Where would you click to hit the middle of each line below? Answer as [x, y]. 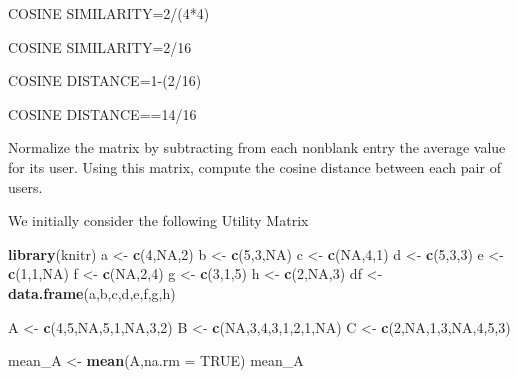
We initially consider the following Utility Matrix [158, 220]
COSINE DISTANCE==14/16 [102, 113]
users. [25, 186]
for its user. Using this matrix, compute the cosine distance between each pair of [254, 166]
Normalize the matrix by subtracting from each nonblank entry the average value [257, 147]
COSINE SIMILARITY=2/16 [100, 46]
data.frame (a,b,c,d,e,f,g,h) [92, 292]
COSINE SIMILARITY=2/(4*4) [109, 13]
